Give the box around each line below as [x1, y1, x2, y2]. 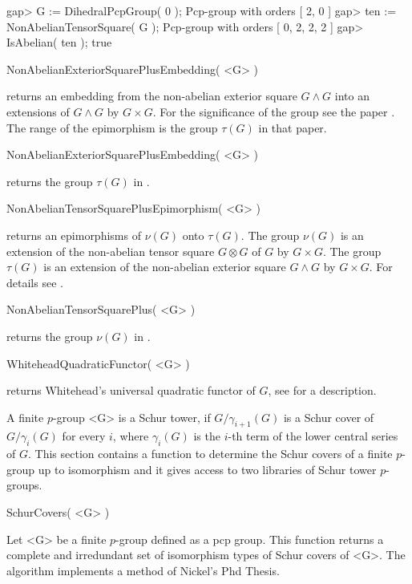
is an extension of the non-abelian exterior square [43, 258, 286, 275]
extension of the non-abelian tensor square [6, 242, 215, 259]
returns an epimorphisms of [6, 226, 141, 243]
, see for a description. [268, 382, 377, 399]
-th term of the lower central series [228, 428, 398, 444]
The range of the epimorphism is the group [6, 119, 218, 136]
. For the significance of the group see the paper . [152, 103, 395, 120]
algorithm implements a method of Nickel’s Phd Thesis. [6, 562, 280, 578]
